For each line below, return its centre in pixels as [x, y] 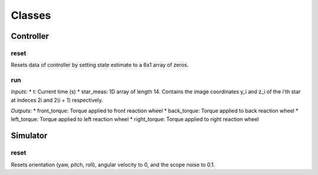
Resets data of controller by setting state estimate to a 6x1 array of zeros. [100, 65]
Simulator [29, 136]
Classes [31, 15]
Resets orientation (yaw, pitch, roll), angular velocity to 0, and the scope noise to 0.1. [113, 164]
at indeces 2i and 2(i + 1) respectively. [57, 100]
